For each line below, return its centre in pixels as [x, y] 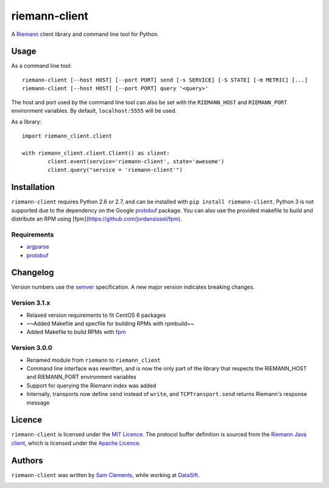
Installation [33, 187]
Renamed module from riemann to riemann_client [94, 360]
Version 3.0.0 [32, 348]
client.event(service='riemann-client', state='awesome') [136, 161]
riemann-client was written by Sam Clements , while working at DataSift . [105, 475]
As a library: [27, 122]
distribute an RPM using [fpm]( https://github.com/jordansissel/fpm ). [97, 219]
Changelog [33, 273]
